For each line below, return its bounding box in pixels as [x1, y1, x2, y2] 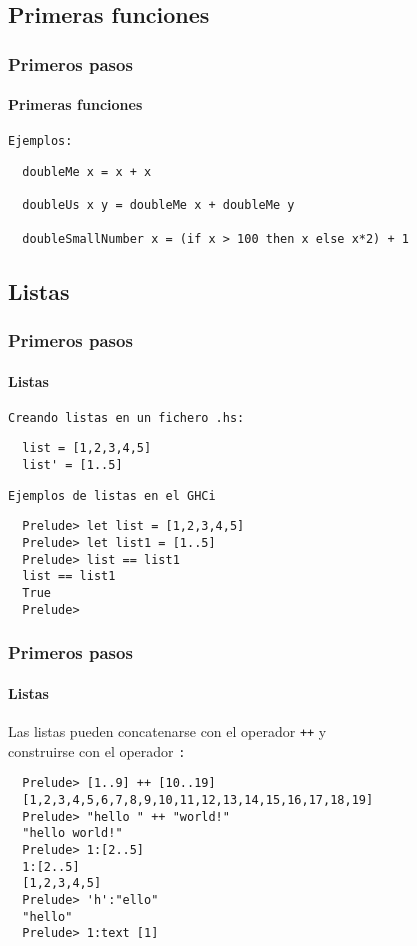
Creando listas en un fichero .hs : [8, 410, 245, 425]
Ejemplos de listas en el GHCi [8, 488, 216, 503]
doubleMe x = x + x [22, 165, 152, 180]
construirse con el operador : [8, 740, 186, 761]
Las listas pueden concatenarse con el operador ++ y [8, 720, 327, 741]
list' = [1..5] [22, 458, 123, 473]
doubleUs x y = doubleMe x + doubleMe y [22, 198, 295, 213]
